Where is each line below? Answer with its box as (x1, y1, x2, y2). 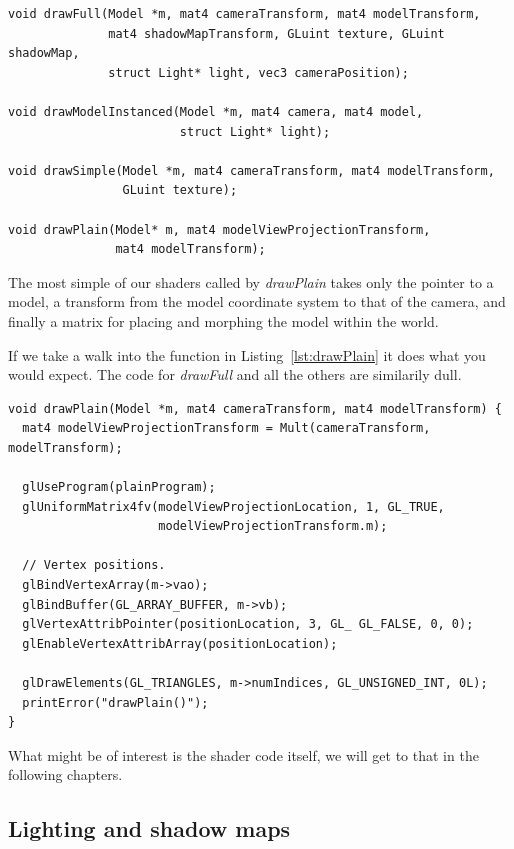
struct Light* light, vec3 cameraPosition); (108, 65, 409, 80)
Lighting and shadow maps (8, 813, 291, 844)
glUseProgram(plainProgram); (22, 480, 216, 495)
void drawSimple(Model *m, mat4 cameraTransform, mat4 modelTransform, (8, 163, 495, 178)
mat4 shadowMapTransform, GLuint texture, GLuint (108, 26, 445, 41)
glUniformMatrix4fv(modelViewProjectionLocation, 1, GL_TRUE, (22, 499, 445, 514)
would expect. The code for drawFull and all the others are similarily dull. (8, 364, 462, 385)
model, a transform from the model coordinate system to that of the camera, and (8, 291, 506, 312)
